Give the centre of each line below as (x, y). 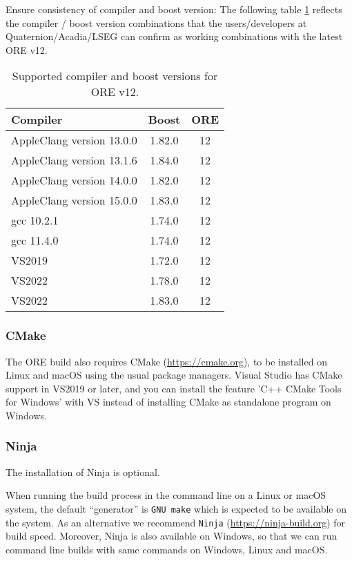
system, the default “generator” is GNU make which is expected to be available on (176, 508)
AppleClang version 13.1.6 (74, 160)
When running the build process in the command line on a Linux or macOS (166, 495)
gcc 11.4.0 (35, 240)
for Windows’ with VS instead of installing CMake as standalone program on (168, 402)
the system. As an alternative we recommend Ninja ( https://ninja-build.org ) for (176, 522)
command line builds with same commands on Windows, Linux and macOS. (167, 549)
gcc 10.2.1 (35, 220)
